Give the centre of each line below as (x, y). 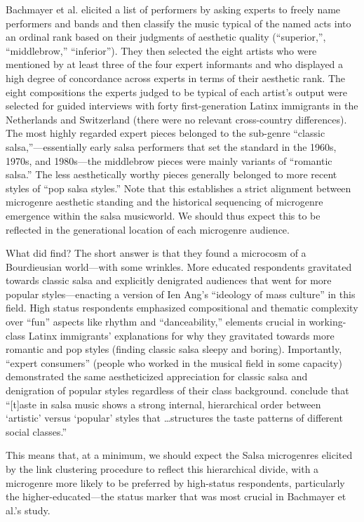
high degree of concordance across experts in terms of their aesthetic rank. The (176, 78)
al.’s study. (28, 510)
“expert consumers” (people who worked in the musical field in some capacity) (174, 362)
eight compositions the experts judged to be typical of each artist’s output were (176, 92)
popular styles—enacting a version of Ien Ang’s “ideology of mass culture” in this (181, 294)
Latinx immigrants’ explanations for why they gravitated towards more (181, 335)
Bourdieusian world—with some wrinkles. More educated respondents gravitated (179, 266)
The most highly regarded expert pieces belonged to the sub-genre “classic (166, 133)
